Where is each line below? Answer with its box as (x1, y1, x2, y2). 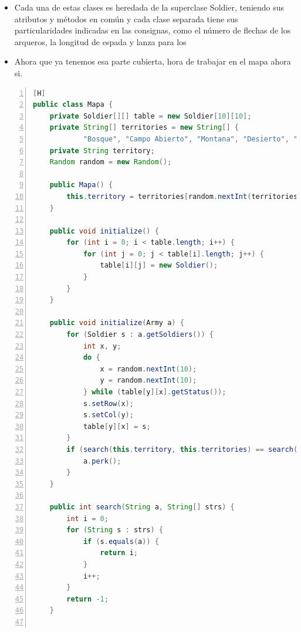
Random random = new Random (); (49, 158, 172, 167)
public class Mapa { (33, 100, 113, 109)
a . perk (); (83, 457, 121, 465)
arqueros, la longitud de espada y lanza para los (14, 35, 187, 48)
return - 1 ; (66, 594, 109, 603)
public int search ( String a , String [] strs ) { (49, 502, 235, 511)
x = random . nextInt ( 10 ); (100, 364, 197, 373)
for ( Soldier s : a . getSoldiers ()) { (66, 330, 214, 339)
